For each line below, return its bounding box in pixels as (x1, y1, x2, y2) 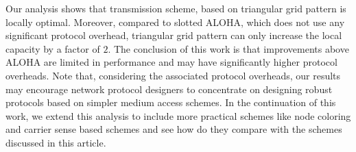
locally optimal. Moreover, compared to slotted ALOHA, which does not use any (5, 14, 345, 29)
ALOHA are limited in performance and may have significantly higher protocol (5, 55, 337, 69)
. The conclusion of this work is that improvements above (108, 41, 349, 55)
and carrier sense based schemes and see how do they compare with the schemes (5, 122, 342, 136)
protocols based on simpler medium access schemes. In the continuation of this (5, 95, 336, 110)
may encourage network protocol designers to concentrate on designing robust (5, 81, 333, 96)
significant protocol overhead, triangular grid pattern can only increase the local (5, 28, 342, 42)
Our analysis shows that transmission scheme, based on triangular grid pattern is (5, 1, 346, 15)
